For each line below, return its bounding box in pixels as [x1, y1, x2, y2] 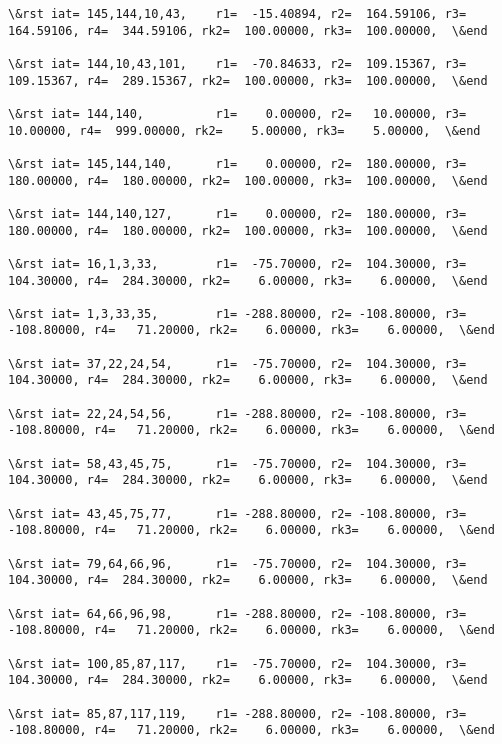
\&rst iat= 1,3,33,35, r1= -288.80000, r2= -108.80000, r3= [8, 306, 467, 321]
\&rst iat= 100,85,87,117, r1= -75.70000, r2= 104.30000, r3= [8, 656, 467, 671]
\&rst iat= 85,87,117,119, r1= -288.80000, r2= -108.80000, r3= [8, 706, 467, 721]
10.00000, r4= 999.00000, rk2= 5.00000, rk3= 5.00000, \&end [8, 123, 481, 138]
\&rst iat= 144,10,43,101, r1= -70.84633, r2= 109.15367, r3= [8, 56, 467, 71]
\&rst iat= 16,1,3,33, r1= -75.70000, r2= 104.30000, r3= [8, 256, 467, 271]
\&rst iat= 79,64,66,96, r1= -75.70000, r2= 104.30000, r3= [8, 556, 467, 571]
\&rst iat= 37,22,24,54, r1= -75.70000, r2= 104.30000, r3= [8, 356, 467, 371]
